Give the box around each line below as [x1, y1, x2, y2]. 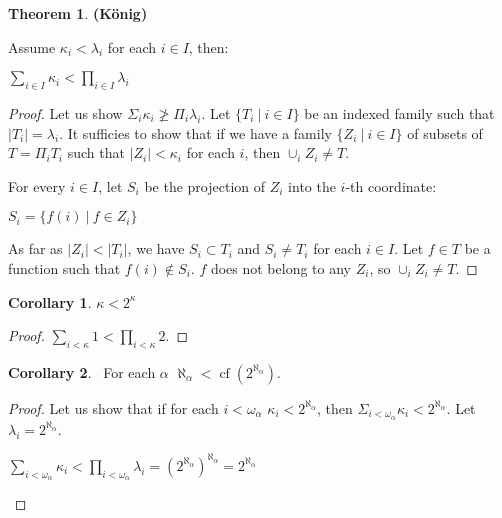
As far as [8, 238, 63, 259]
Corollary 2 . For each [8, 361, 156, 382]
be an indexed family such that [304, 102, 495, 123]
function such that [8, 257, 121, 278]
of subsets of [407, 122, 483, 143]
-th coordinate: [345, 175, 437, 196]
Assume [8, 36, 56, 57]
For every [8, 175, 66, 196]
